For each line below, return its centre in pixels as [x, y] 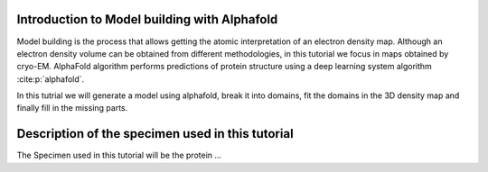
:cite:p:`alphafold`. [51, 79]
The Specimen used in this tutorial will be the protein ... [119, 155]
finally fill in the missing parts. [72, 108]
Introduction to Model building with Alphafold [147, 19]
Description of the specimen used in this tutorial [155, 134]
